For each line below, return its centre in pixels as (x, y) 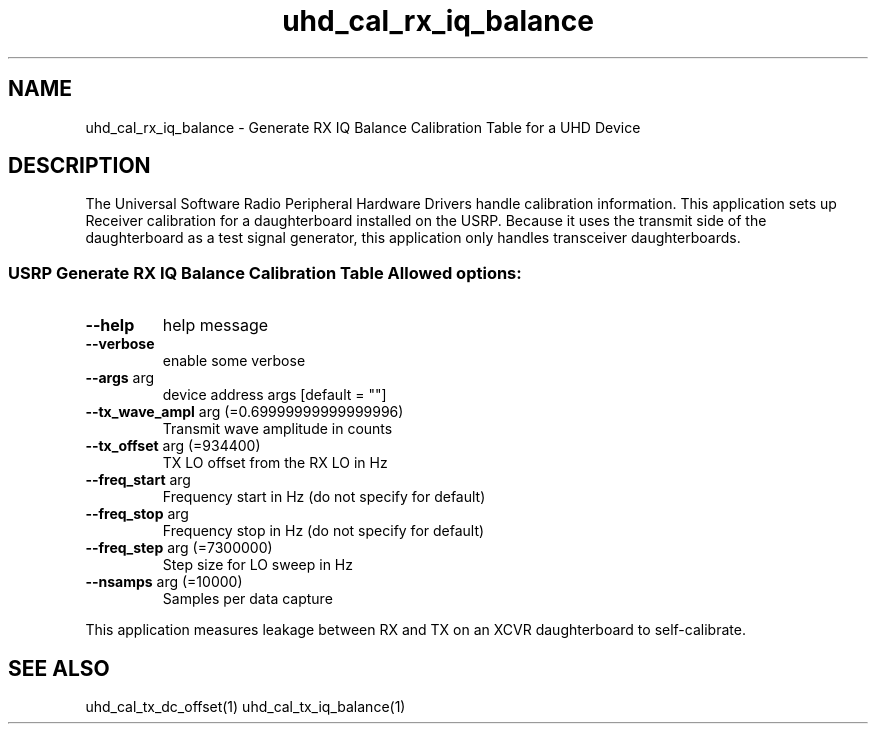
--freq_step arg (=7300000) (179, 548)
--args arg (120, 378)
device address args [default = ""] (274, 395)
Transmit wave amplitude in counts (277, 429)
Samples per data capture (247, 599)
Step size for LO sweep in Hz (257, 565)
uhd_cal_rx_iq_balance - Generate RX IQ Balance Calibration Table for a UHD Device (363, 127)
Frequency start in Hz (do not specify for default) (324, 497)
